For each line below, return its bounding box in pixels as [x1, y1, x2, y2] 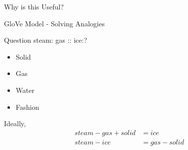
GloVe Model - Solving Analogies [4, 18, 105, 28]
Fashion [15, 101, 39, 112]
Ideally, [4, 118, 26, 129]
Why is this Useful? [4, 1, 64, 11]
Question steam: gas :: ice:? [4, 35, 88, 45]
